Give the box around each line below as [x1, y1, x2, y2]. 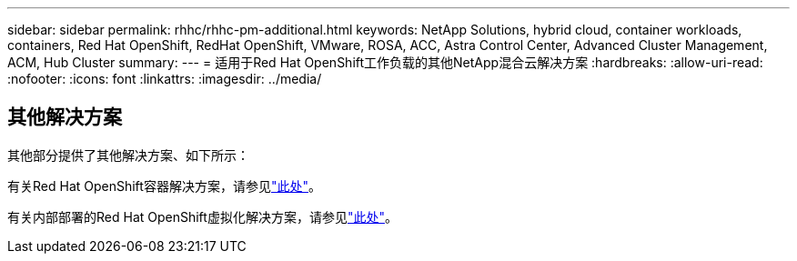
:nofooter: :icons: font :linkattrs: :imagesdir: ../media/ [7, 71, 322, 86]
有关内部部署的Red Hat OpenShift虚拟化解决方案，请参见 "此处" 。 [7, 208, 398, 225]
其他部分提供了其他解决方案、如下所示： [7, 146, 249, 163]
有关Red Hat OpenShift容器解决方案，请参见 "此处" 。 [7, 177, 321, 194]
